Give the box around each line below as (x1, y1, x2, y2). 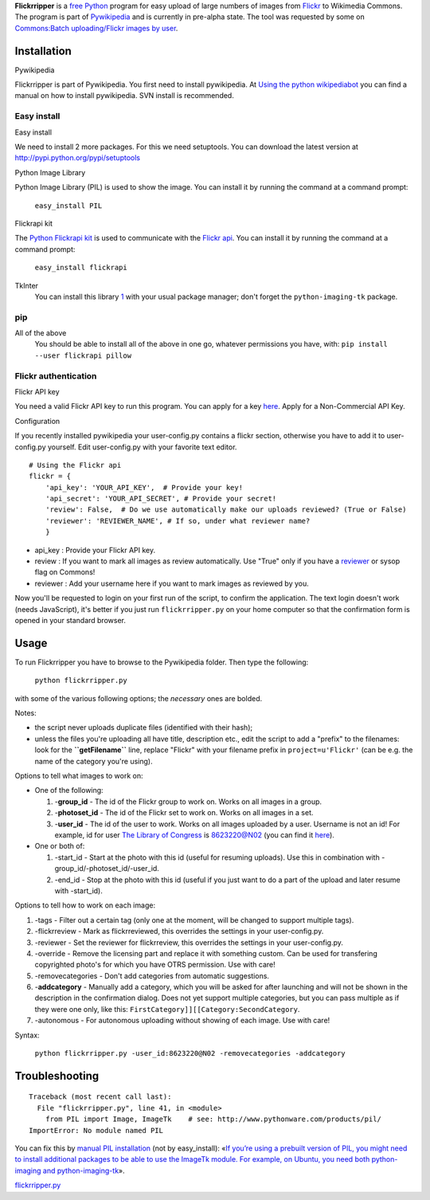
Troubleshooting (14, 1069, 100, 1083)
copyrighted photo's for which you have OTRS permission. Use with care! (34, 960, 276, 970)
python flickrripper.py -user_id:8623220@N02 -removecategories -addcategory (34, 1049, 346, 1058)
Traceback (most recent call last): (29, 1092, 172, 1101)
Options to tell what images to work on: (14, 771, 143, 781)
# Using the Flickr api (29, 461, 122, 469)
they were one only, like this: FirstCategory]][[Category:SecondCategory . (34, 1004, 300, 1014)
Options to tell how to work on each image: (14, 900, 155, 910)
